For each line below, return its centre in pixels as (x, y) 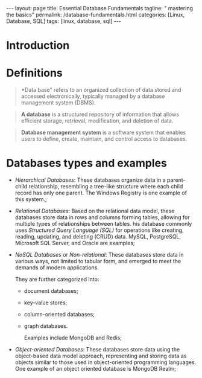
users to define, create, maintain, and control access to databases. (104, 139)
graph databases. (46, 326)
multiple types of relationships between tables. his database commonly (103, 224)
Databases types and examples (87, 163)
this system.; (31, 199)
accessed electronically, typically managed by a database (93, 96)
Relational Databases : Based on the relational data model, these (95, 211)
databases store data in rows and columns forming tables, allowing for (102, 217)
